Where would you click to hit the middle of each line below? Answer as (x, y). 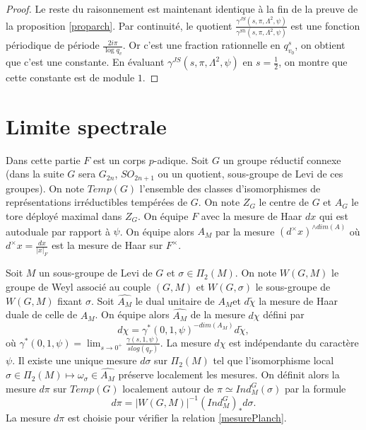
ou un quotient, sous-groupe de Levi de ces (250, 174)
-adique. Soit (181, 159)
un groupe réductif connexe (282, 159)
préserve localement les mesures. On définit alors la (229, 374)
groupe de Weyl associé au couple (78, 286)
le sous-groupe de (293, 286)
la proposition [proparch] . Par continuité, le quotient (119, 25)
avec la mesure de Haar (252, 215)
